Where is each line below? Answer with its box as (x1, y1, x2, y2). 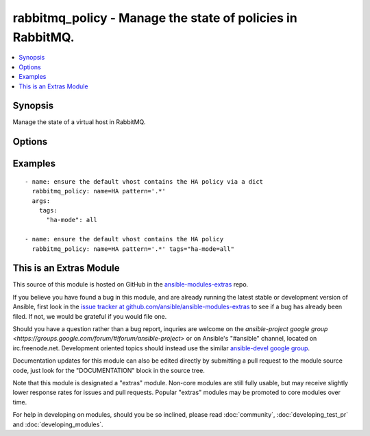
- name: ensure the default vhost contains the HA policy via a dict (25, 178, 264, 185)
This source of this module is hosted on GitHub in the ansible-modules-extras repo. (12, 280, 249, 289)
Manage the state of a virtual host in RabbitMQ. (12, 118, 146, 126)
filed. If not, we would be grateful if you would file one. (12, 312, 167, 320)
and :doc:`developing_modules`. (12, 420, 103, 428)
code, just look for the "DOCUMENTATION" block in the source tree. (12, 366, 205, 374)
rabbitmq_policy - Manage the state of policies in (12, 10, 297, 25)
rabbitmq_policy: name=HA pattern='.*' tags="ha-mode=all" (32, 245, 234, 253)
